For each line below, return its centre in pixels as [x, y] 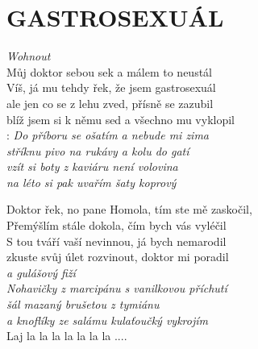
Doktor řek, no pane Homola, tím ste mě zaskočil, [129, 209]
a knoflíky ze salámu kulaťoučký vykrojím [107, 320]
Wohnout [29, 56]
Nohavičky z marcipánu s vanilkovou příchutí [117, 288]
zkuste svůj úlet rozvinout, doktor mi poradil [118, 257]
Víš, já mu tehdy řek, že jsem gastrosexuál [111, 87]
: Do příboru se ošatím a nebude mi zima [108, 135]
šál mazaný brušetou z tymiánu [83, 304]
